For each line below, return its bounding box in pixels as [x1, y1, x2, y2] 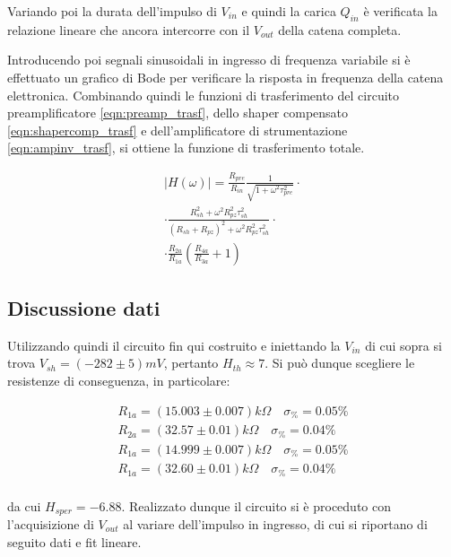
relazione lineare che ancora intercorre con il [7, 20, 250, 39]
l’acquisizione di [7, 515, 94, 534]
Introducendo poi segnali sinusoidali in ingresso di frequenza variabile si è [7, 50, 411, 69]
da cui [7, 496, 41, 515]
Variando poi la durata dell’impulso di [7, 2, 217, 20]
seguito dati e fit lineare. [7, 532, 142, 551]
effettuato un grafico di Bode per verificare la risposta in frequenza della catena [7, 67, 444, 86]
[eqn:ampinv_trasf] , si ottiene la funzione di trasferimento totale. [7, 138, 365, 157]
